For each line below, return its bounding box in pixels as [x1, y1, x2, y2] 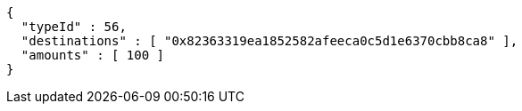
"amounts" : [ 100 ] [21, 48, 165, 62]
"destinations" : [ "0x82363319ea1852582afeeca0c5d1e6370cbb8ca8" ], [21, 34, 518, 48]
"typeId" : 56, [21, 20, 127, 34]
